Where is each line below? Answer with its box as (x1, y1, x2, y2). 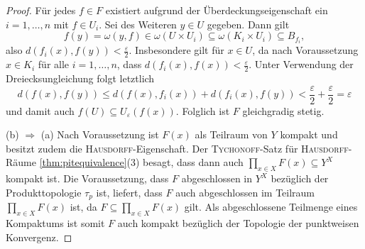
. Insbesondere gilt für (129, 43, 224, 57)
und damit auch (6, 103, 75, 118)
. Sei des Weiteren (99, 16, 177, 31)
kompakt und (280, 127, 338, 142)
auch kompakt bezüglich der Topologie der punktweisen (117, 216, 359, 231)
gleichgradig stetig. (242, 103, 325, 118)
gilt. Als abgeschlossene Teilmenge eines (184, 199, 358, 214)
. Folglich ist (175, 103, 230, 118)
